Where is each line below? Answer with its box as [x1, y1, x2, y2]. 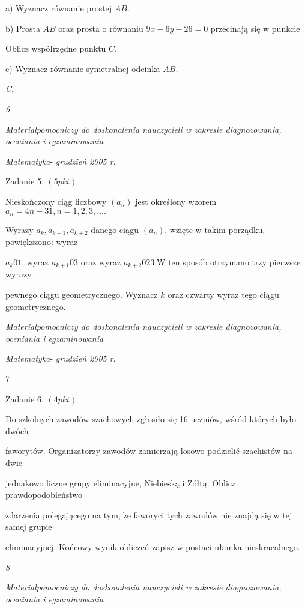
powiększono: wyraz [5, 235, 78, 248]
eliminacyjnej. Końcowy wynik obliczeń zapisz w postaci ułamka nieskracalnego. [5, 540, 300, 553]
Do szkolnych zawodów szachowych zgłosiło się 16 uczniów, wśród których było [5, 413, 297, 425]
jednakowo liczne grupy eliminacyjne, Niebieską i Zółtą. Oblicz [5, 476, 236, 489]
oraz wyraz [80, 256, 121, 268]
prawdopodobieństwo [5, 488, 83, 501]
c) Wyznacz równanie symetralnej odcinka [5, 62, 160, 74]
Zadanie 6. [5, 392, 44, 405]
